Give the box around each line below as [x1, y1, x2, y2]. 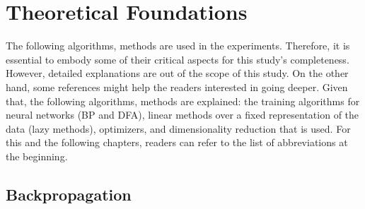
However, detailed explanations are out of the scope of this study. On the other [6, 66, 349, 80]
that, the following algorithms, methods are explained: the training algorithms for [6, 93, 360, 108]
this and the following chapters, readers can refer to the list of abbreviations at [6, 135, 348, 150]
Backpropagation [6, 183, 132, 205]
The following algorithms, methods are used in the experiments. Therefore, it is [6, 38, 350, 53]
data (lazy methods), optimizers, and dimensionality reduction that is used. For [6, 121, 351, 136]
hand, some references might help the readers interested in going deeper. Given [6, 79, 348, 94]
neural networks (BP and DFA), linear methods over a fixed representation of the [6, 107, 359, 122]
